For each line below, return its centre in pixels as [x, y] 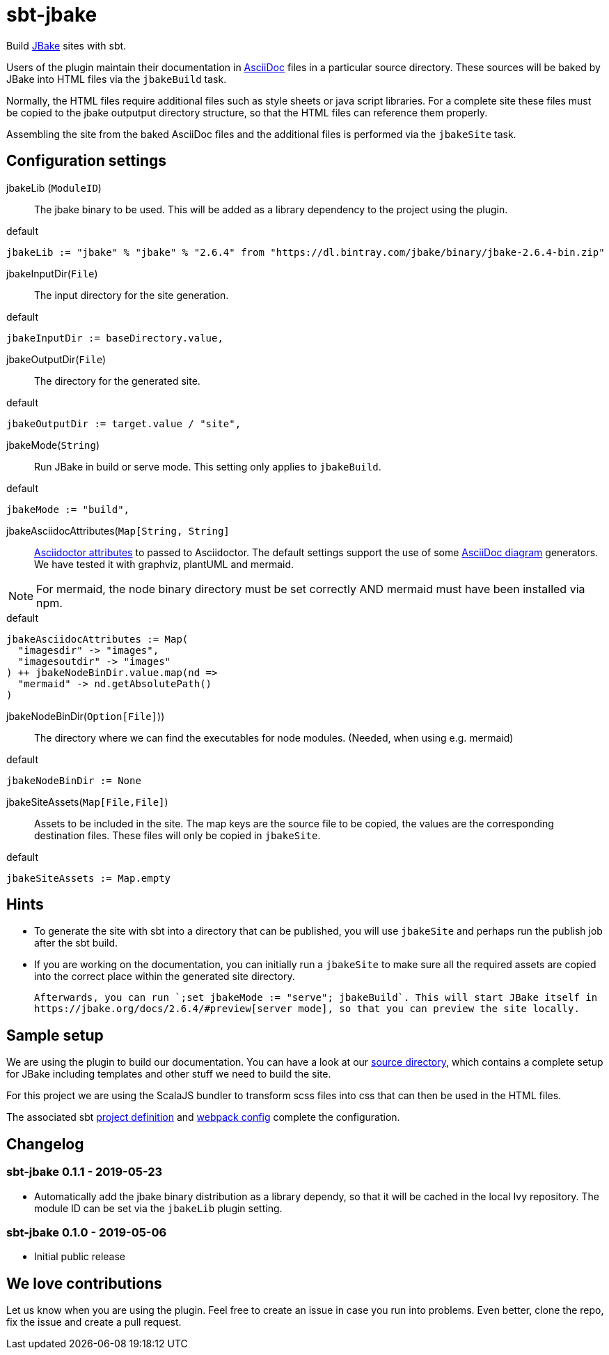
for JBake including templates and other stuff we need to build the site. [169, 1074]
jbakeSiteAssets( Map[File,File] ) [87, 802]
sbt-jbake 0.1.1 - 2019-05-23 [85, 1172]
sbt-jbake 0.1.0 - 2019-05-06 [87, 1232]
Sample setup [55, 1035]
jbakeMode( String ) [53, 445]
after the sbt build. [76, 943]
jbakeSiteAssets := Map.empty [89, 878]
